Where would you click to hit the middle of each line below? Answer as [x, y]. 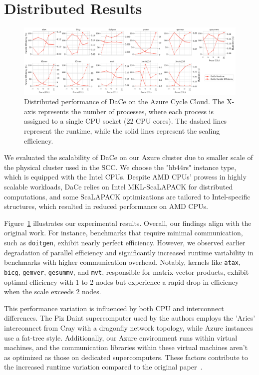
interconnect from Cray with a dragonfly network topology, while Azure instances [129, 327]
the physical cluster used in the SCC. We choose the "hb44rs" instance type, [120, 167]
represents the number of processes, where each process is [126, 111]
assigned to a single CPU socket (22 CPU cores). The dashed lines [126, 121]
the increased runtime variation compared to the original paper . [103, 367]
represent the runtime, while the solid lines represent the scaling [122, 131]
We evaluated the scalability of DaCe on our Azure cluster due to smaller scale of [129, 157]
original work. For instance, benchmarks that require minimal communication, [124, 233]
